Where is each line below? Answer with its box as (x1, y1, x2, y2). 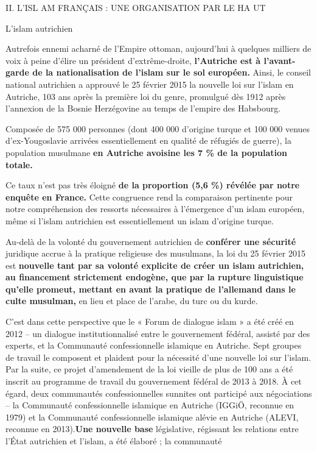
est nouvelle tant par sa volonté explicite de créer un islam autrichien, (5, 258, 304, 271)
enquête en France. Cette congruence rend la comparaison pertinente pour (5, 190, 293, 203)
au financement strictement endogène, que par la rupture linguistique (5, 271, 304, 283)
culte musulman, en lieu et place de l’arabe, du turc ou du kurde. (5, 294, 258, 307)
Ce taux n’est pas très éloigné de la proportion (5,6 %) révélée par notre (5, 179, 300, 191)
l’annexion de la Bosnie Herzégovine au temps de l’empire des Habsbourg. (5, 102, 281, 115)
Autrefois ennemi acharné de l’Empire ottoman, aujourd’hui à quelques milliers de (5, 42, 312, 55)
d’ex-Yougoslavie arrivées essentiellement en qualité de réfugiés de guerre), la (5, 134, 291, 147)
